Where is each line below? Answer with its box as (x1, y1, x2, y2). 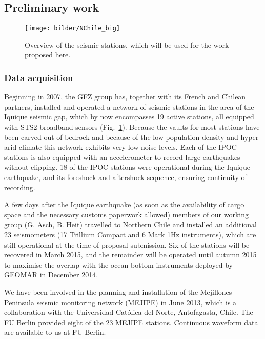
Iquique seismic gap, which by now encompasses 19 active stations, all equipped (4, 111, 254, 122)
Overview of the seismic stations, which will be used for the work (25, 39, 229, 50)
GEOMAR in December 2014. (4, 269, 98, 280)
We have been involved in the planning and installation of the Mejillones (4, 286, 232, 297)
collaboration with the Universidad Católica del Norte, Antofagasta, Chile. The (4, 307, 253, 317)
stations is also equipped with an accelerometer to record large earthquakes (4, 151, 240, 162)
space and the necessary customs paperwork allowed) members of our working (4, 209, 249, 220)
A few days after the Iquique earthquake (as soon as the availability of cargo (4, 199, 244, 210)
